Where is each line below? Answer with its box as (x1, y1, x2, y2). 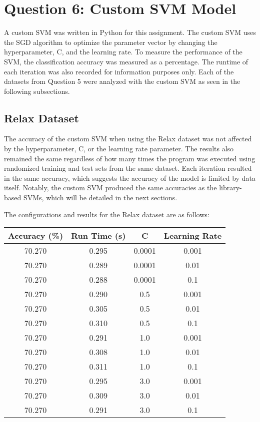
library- (219, 182, 242, 193)
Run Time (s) (71, 230, 126, 242)
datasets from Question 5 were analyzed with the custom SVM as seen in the (4, 76, 240, 86)
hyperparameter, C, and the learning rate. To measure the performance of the (4, 46, 242, 57)
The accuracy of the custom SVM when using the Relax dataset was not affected (4, 133, 252, 144)
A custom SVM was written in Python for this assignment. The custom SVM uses (4, 27, 256, 37)
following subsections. (4, 85, 70, 96)
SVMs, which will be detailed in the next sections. (23, 192, 177, 203)
